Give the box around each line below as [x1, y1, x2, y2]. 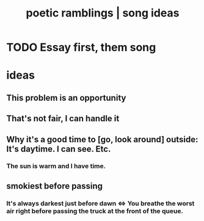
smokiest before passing [6, 181, 103, 191]
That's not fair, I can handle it [6, 114, 120, 124]
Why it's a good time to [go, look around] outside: [6, 134, 199, 145]
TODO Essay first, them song [6, 40, 156, 54]
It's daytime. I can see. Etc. [6, 143, 111, 154]
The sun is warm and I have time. [6, 162, 106, 170]
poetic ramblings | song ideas [26, 6, 180, 20]
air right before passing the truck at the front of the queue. [6, 206, 183, 215]
